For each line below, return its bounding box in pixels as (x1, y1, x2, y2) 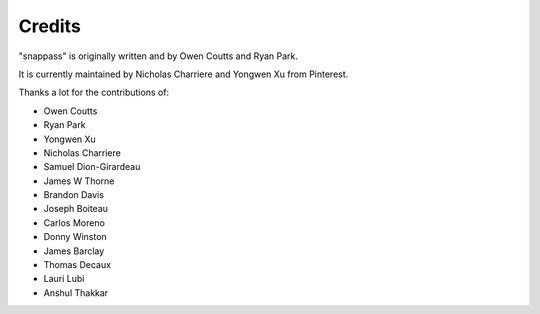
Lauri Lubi (43, 273, 85, 285)
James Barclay (43, 245, 105, 257)
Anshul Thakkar (43, 286, 109, 299)
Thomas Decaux (43, 259, 112, 271)
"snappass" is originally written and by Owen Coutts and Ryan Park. (18, 50, 299, 62)
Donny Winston (43, 231, 107, 243)
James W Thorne (43, 175, 115, 187)
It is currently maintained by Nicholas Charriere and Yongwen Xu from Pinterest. (18, 68, 349, 80)
